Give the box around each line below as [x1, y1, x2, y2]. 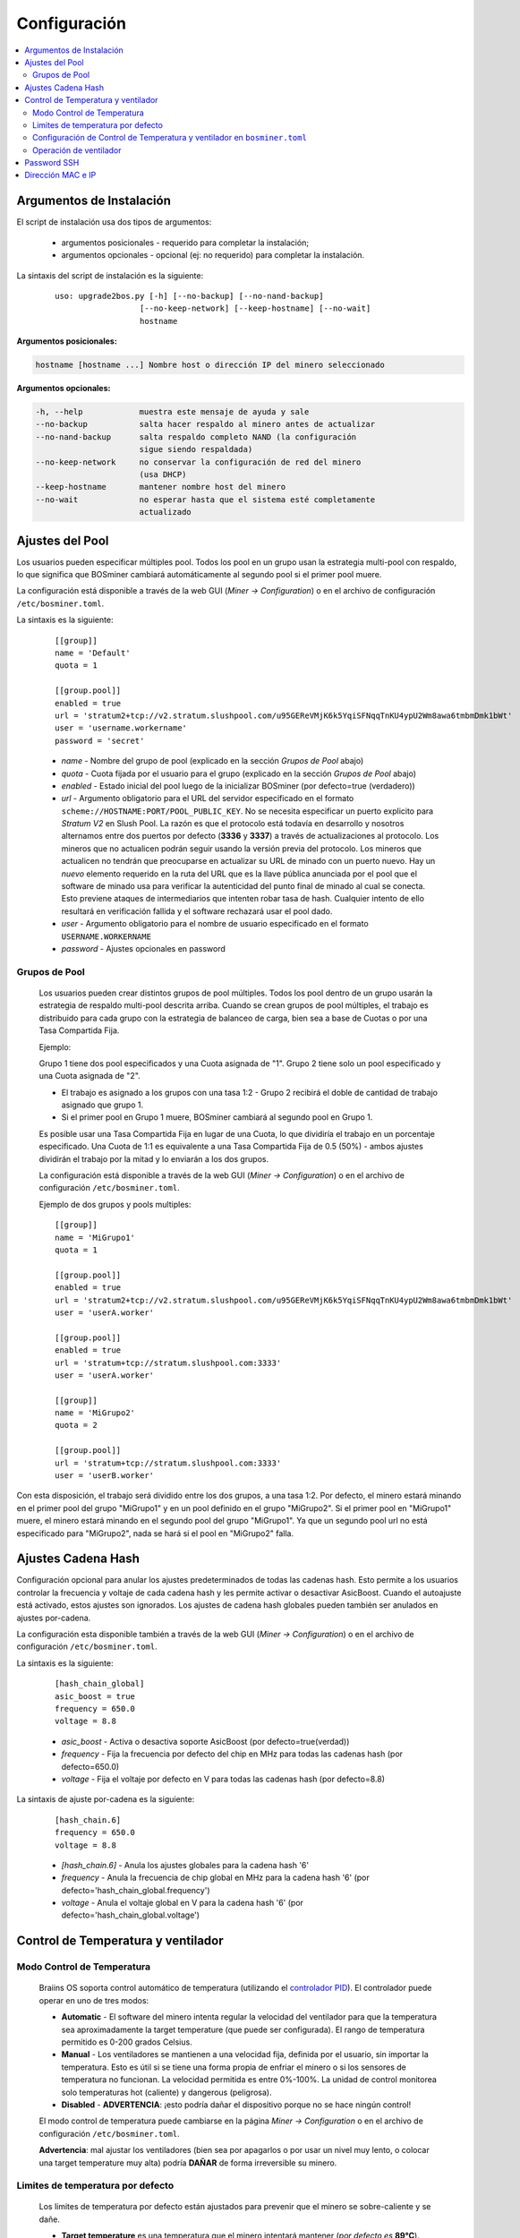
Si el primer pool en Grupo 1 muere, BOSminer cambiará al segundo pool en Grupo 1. [61, 1112, 373, 1123]
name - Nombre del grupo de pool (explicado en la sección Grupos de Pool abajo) [61, 756, 364, 766]
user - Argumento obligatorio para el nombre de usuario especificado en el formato [61, 918, 369, 929]
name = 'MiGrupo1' [55, 1232, 136, 1243]
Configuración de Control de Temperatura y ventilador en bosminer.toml [32, 132, 308, 143]
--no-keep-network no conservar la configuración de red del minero [35, 457, 362, 467]
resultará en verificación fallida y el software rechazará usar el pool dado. [61, 905, 333, 917]
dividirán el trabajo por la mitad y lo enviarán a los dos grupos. [38, 1153, 269, 1164]
